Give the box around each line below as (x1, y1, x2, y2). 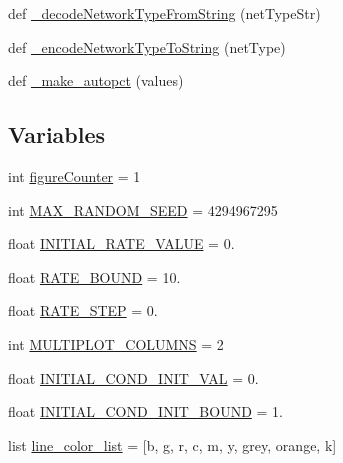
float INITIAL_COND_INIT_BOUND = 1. (8, 401, 283, 422)
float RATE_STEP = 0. (8, 300, 158, 321)
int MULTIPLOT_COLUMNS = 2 (8, 333, 224, 354)
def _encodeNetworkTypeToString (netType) (8, 36, 286, 57)
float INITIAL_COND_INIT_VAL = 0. (8, 367, 259, 388)
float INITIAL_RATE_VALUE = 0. (8, 233, 235, 254)
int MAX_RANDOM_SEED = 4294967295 (8, 199, 278, 220)
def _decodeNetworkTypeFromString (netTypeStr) (8, 3, 321, 23)
